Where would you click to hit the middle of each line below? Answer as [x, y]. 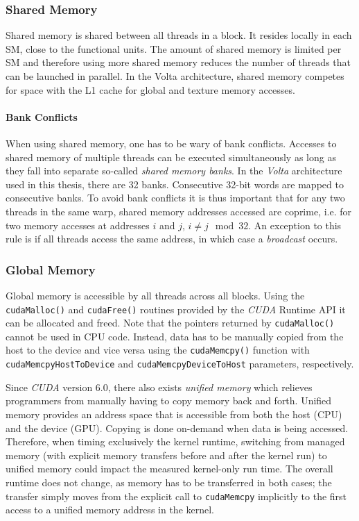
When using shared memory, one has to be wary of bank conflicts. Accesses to [171, 143]
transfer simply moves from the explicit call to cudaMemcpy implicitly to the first [176, 496]
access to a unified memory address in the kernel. [110, 510]
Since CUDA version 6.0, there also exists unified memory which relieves [159, 387]
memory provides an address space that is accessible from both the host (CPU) [174, 414]
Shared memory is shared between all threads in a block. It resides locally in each [179, 35]
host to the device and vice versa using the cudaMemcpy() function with [158, 350]
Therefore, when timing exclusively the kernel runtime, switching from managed [175, 441]
